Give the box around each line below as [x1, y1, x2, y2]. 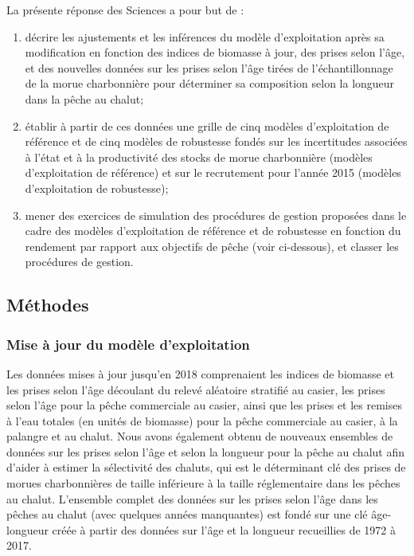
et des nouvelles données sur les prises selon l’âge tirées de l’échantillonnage [25, 59, 393, 76]
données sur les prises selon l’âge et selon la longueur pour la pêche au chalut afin [6, 443, 405, 460]
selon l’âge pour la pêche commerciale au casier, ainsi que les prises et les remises [6, 397, 402, 413]
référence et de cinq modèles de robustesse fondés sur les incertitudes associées [25, 133, 408, 150]
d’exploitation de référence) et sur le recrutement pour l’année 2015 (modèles [25, 164, 401, 181]
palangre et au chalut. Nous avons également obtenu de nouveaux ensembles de [6, 428, 393, 444]
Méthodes [6, 292, 89, 317]
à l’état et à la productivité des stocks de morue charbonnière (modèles [25, 148, 373, 165]
